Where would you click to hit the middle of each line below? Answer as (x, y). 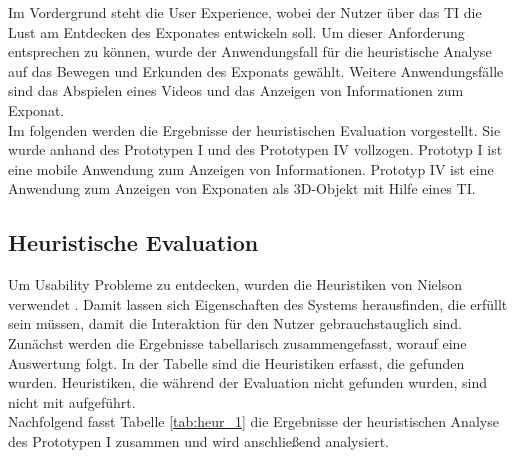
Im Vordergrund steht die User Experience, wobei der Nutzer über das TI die (245, 12)
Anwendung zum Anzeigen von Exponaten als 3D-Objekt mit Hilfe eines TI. (242, 188)
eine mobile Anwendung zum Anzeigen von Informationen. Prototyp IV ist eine (251, 168)
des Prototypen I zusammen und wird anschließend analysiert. (198, 440)
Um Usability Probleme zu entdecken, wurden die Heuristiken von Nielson (235, 284)
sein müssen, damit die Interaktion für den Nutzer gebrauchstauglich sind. (235, 323)
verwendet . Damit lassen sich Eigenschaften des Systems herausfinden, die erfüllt (258, 303)
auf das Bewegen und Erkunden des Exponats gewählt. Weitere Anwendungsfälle (256, 70)
